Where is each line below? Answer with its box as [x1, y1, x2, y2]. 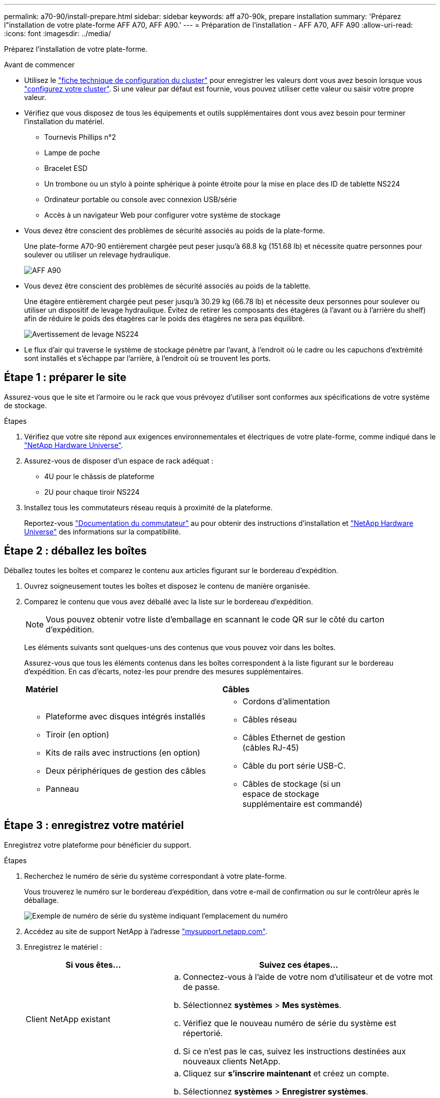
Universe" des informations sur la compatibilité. [24, 527, 181, 536]
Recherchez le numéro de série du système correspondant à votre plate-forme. [24, 871, 287, 880]
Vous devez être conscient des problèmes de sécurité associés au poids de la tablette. [24, 282, 311, 290]
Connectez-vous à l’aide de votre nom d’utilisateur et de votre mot [183, 971, 433, 982]
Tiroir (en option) [46, 729, 109, 740]
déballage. [24, 895, 59, 904]
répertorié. [183, 1028, 223, 1038]
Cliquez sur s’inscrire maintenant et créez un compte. [183, 1068, 389, 1078]
